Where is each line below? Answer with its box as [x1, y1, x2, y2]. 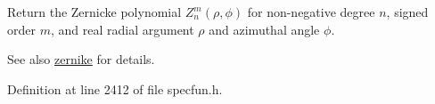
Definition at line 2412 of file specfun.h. [7, 79, 223, 98]
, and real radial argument [50, 20, 194, 38]
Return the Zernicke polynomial [7, 3, 182, 20]
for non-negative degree [247, 3, 375, 20]
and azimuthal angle [209, 20, 320, 38]
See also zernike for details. [7, 50, 155, 68]
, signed [386, 3, 429, 20]
